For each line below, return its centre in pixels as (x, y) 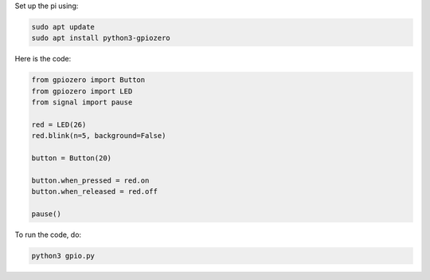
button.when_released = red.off (95, 192)
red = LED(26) (59, 124)
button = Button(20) (71, 158)
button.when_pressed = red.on (90, 180)
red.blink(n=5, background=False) (99, 136)
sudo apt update (63, 27)
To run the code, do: (48, 235)
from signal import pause (82, 103)
